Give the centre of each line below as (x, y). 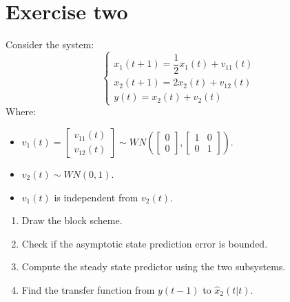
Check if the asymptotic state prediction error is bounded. (145, 243)
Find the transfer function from (88, 289)
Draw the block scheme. (72, 220)
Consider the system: (50, 44)
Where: (21, 111)
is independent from (96, 197)
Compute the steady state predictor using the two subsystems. (154, 266)
